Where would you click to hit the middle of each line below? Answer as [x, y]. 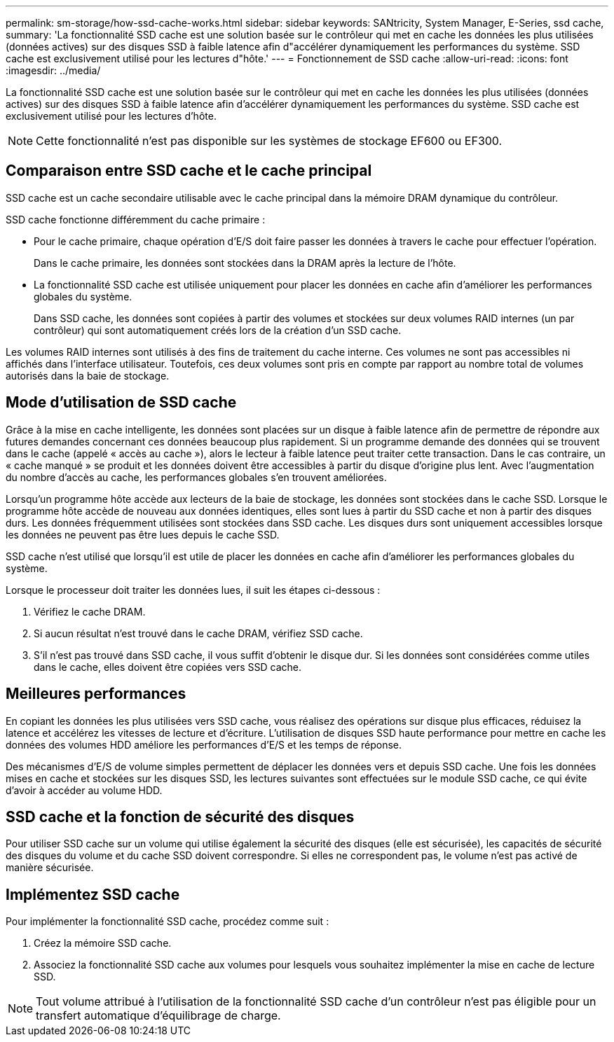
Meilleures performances [96, 694]
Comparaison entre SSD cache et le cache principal [189, 171]
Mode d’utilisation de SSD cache [121, 403]
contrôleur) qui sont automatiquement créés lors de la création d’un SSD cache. [218, 330]
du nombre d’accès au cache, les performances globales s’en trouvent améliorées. [196, 477]
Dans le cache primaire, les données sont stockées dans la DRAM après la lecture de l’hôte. [245, 263]
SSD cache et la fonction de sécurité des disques [180, 817]
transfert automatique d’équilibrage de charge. [158, 1016]
